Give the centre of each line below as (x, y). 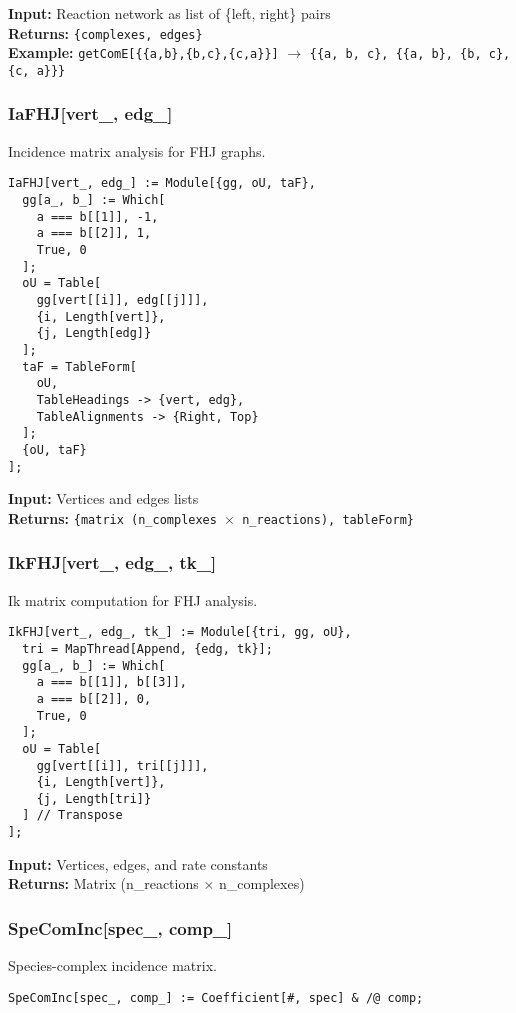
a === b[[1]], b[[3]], (111, 682)
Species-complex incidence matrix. (112, 965)
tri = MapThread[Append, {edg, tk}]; (147, 648)
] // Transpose (72, 815)
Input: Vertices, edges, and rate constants (138, 863)
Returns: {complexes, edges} (105, 32)
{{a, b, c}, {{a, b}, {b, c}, (410, 54)
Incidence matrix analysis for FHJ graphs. (137, 150)
